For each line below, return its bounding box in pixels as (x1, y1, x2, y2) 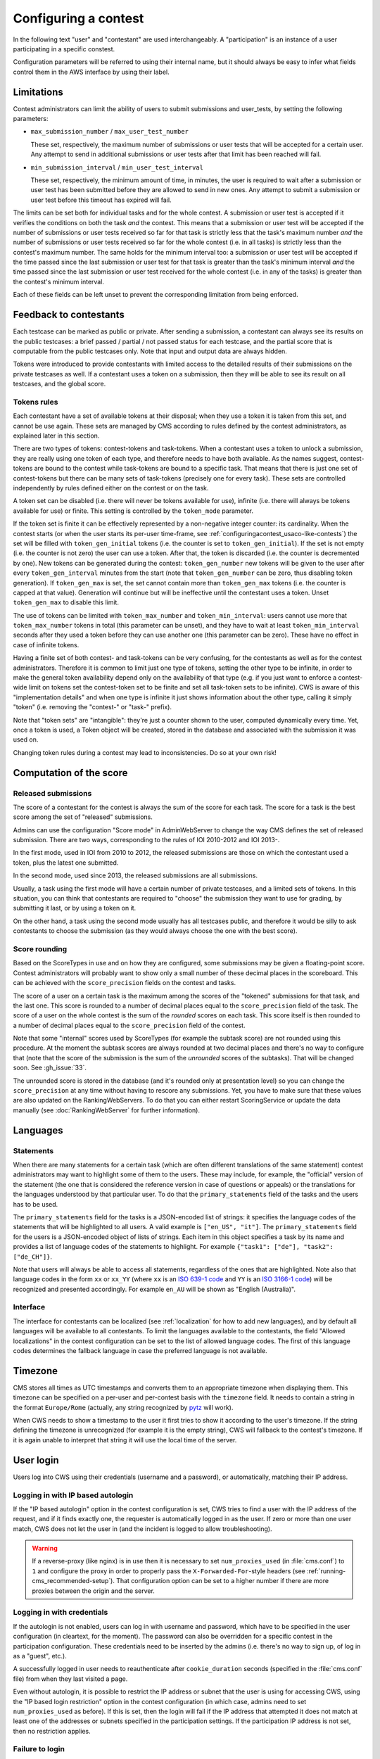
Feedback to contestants (13, 309, 125, 321)
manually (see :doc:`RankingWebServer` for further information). (13, 1105, 201, 1115)
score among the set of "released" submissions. (13, 813, 153, 821)
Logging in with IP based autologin (13, 1490, 134, 1500)
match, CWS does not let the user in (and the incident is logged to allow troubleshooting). (13, 1524, 272, 1533)
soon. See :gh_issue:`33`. (13, 1063, 87, 1072)
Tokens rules (13, 397, 58, 407)
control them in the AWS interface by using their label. (13, 68, 170, 76)
